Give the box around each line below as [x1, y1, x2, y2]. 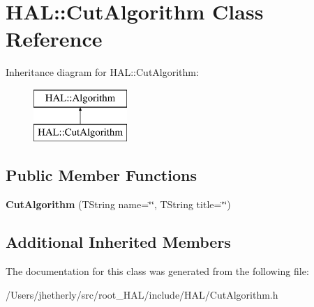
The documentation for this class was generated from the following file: [6, 264, 309, 278]
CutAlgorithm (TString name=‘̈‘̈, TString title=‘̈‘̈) [6, 197, 231, 212]
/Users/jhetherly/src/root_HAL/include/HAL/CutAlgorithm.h [6, 287, 278, 301]
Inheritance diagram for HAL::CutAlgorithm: [6, 65, 199, 79]
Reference [6, 24, 103, 53]
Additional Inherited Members [6, 231, 231, 253]
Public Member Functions [6, 164, 197, 186]
